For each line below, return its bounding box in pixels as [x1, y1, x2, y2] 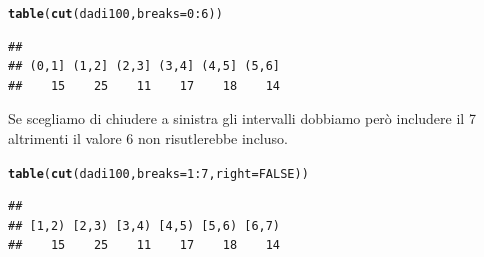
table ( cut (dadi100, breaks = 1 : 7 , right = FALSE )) [8, 166, 309, 181]
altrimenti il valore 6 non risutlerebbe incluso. [8, 128, 288, 149]
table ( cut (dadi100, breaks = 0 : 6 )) [8, 7, 223, 21]
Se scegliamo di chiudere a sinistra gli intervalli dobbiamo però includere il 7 [8, 108, 476, 129]
